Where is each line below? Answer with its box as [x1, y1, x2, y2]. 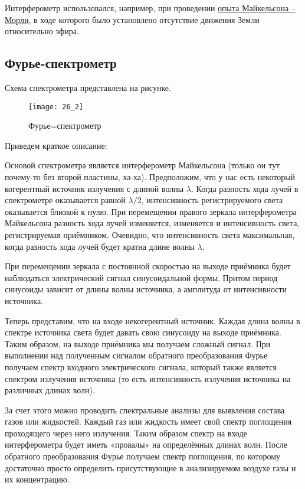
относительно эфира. [5, 25, 79, 37]
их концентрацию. [5, 473, 70, 485]
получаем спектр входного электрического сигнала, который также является [5, 360, 277, 373]
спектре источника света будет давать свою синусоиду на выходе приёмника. [5, 326, 281, 338]
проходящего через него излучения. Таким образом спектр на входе [5, 426, 247, 439]
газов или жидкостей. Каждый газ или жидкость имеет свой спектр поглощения [5, 415, 292, 428]
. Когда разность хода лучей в [191, 182, 299, 194]
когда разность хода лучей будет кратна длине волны [5, 240, 195, 252]
